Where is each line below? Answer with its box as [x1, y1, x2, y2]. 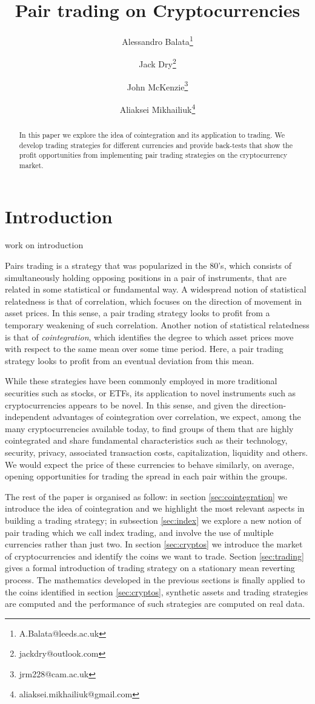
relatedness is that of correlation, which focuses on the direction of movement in [5, 294, 302, 307]
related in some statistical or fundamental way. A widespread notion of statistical [5, 283, 307, 296]
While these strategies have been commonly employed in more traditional [5, 374, 277, 387]
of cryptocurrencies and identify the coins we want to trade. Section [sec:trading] [5, 549, 304, 562]
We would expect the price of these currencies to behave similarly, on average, [5, 458, 294, 470]
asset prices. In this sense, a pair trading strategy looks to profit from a [5, 306, 270, 319]
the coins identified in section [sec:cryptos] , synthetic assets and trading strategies [5, 585, 308, 598]
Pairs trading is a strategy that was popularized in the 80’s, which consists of [5, 259, 292, 272]
